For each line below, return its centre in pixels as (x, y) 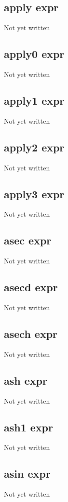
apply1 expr (34, 100)
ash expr (26, 380)
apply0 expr (34, 54)
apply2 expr (34, 147)
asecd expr (31, 287)
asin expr (27, 474)
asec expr (28, 240)
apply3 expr (34, 194)
